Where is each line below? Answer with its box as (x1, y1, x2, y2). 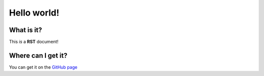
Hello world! (9, 7, 60, 18)
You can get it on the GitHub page (9, 64, 78, 70)
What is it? (9, 26, 43, 34)
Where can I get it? (9, 51, 68, 59)
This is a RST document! (9, 39, 59, 45)
